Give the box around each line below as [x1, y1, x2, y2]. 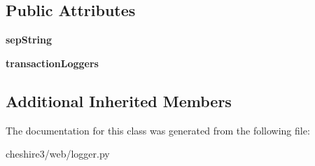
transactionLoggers [6, 55, 99, 70]
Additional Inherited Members [6, 90, 232, 111]
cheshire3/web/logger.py [6, 146, 110, 161]
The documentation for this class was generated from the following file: [6, 123, 310, 137]
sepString [6, 32, 52, 47]
